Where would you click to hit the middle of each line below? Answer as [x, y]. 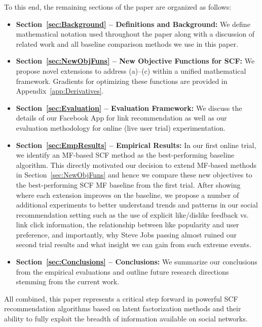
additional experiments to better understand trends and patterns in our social [137, 205]
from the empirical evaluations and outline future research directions [122, 271]
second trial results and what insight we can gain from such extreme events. [134, 244]
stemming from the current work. [68, 281]
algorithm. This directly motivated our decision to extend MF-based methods [136, 165]
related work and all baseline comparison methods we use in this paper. [127, 43]
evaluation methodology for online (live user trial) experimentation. [121, 127]
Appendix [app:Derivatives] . [60, 91]
